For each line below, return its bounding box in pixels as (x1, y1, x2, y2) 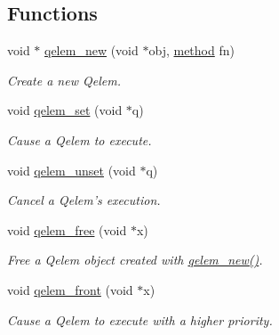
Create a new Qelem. (7, 70, 121, 89)
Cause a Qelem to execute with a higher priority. (7, 310, 273, 329)
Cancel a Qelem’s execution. (7, 191, 161, 209)
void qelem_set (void (7, 101, 123, 119)
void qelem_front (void (7, 280, 133, 298)
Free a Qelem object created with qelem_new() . (7, 250, 263, 269)
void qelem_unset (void (7, 160, 136, 179)
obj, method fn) (148, 41, 235, 60)
